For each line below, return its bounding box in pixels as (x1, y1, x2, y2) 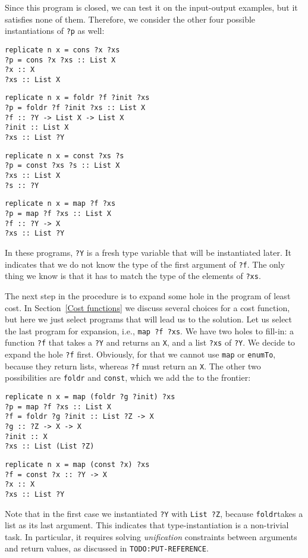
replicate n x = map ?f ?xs (5, 199, 116, 208)
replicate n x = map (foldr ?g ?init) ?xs (5, 393, 175, 402)
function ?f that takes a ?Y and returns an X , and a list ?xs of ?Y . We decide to (5, 336, 296, 349)
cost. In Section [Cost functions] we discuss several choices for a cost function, (5, 301, 290, 314)
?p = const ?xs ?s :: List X (5, 161, 120, 170)
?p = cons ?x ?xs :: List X (5, 55, 116, 64)
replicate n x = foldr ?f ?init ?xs (5, 93, 150, 102)
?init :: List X (5, 123, 69, 132)
